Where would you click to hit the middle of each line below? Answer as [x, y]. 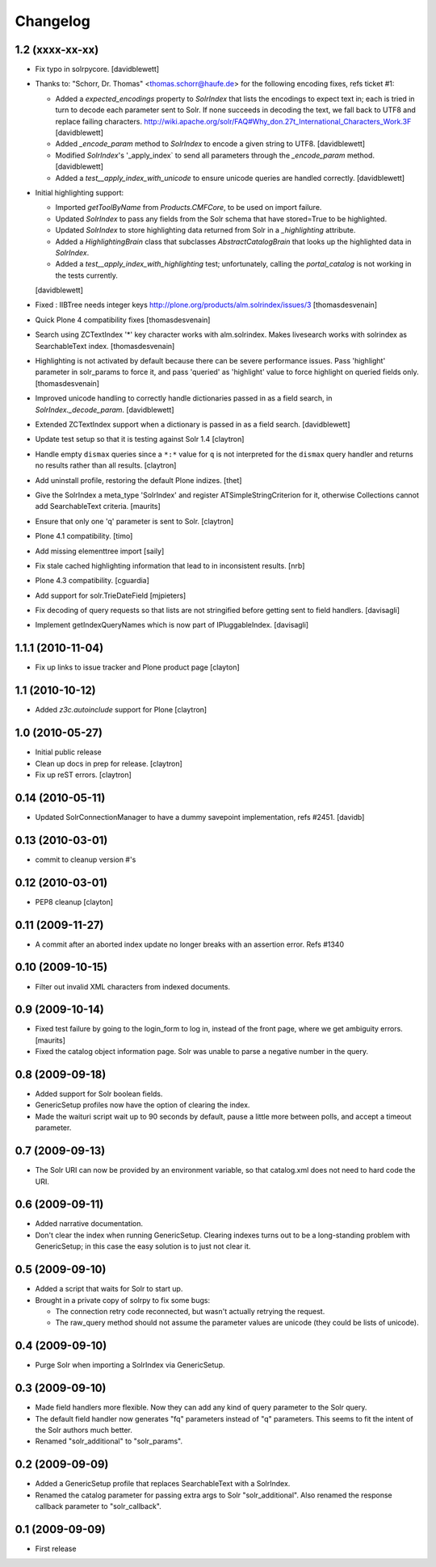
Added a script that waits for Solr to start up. [109, 1289]
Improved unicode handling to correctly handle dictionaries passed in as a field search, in [184, 398]
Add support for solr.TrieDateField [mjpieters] [111, 595]
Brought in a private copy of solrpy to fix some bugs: [122, 1300]
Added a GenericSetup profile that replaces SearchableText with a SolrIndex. [163, 1484]
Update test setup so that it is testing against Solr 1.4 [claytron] [140, 439]
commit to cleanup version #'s [86, 859]
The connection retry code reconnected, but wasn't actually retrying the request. [190, 1311]
